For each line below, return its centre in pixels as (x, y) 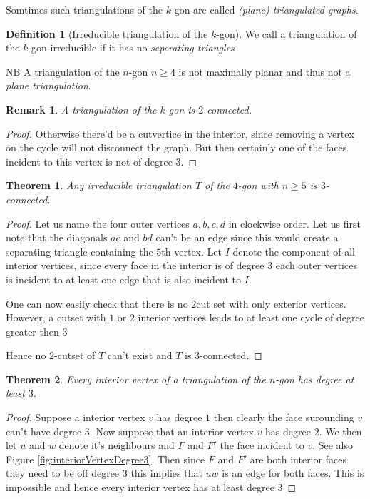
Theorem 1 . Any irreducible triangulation (99, 185)
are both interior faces (298, 459)
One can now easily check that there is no (97, 303)
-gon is (180, 109)
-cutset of (75, 355)
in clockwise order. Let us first (294, 223)
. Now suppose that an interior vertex (171, 431)
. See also (333, 445)
